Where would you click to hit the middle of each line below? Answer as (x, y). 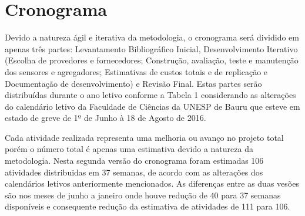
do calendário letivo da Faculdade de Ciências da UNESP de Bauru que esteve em (152, 106)
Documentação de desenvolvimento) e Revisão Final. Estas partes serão (133, 83)
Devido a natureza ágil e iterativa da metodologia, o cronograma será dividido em (152, 37)
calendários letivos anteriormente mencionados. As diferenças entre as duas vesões (152, 183)
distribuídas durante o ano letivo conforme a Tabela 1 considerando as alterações (150, 95)
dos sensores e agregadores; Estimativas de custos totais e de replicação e (136, 71)
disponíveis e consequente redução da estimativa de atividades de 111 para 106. (148, 206)
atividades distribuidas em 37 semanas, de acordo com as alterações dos (134, 172)
